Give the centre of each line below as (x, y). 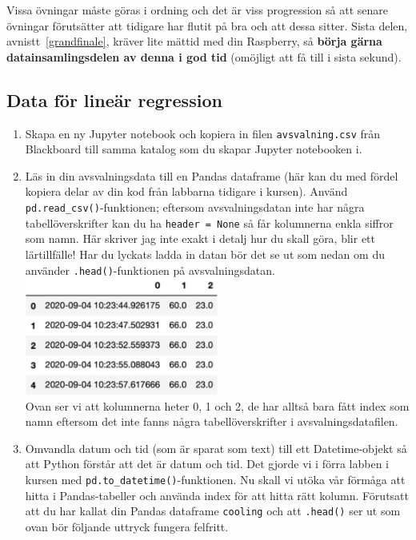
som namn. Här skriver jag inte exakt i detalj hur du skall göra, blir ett (200, 238)
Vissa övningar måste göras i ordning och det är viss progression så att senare (198, 10)
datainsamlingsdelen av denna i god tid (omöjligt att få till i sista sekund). (204, 56)
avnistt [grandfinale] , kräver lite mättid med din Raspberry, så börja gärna (194, 41)
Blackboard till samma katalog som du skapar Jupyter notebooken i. (194, 149)
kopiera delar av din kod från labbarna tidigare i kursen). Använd (186, 191)
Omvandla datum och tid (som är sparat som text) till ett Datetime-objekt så (216, 448)
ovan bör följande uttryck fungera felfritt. (127, 526)
